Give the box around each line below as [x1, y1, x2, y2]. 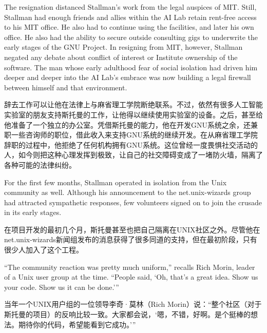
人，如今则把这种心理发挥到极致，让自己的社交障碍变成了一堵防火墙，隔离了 [4, 149, 263, 160]
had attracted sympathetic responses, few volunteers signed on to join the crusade [4, 197, 262, 207]
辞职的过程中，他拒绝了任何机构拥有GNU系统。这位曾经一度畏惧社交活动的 [4, 139, 258, 150]
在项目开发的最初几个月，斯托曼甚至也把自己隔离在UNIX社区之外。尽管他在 [4, 224, 260, 234]
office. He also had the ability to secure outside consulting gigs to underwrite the [4, 31, 258, 42]
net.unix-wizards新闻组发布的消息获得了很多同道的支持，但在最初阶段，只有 [4, 234, 257, 245]
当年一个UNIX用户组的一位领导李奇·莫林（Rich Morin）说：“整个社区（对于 [4, 299, 262, 309]
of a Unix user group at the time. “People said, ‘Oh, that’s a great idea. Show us [4, 271, 258, 282]
